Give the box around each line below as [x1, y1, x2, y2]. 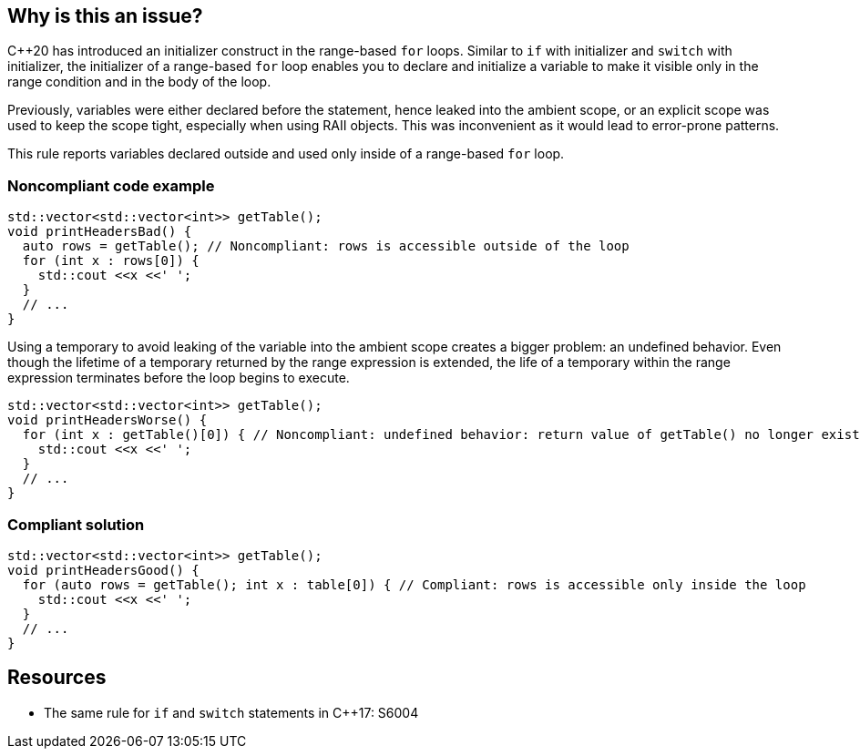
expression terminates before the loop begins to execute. [7, 370, 350, 386]
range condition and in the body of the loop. [7, 74, 271, 90]
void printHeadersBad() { [7, 224, 192, 240]
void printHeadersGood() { [7, 562, 200, 577]
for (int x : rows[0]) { [22, 253, 200, 269]
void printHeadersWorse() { [7, 413, 208, 428]
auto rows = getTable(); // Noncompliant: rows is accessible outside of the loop [22, 239, 630, 254]
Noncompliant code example [7, 176, 215, 195]
